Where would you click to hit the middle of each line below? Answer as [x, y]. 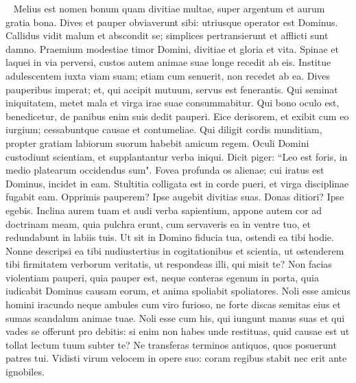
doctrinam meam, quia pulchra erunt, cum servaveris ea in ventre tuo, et [158, 223]
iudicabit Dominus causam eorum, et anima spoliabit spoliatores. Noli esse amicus [178, 291]
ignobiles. [25, 372]
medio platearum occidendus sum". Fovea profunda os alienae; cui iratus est [165, 170]
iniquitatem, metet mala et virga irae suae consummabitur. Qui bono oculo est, [173, 103]
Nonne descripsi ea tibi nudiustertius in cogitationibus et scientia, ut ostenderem [175, 250]
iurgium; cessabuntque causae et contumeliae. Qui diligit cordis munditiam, [164, 129]
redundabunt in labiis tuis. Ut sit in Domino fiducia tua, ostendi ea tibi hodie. [170, 237]
